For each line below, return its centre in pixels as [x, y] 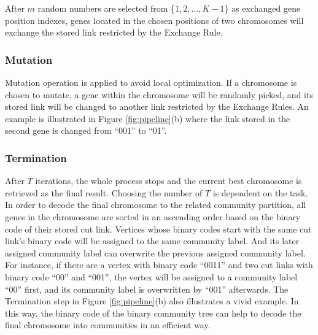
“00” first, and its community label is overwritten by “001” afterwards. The [147, 289]
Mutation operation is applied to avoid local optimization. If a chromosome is [151, 82]
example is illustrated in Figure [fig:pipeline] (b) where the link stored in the [148, 118]
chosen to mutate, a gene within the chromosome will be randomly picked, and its [159, 94]
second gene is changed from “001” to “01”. [86, 130]
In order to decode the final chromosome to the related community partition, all [156, 205]
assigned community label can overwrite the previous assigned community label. [155, 252]
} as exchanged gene [262, 8]
